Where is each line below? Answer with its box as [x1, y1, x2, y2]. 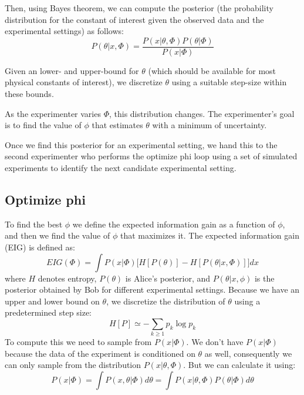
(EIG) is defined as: [5, 240, 75, 253]
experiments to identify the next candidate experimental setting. [5, 162, 237, 173]
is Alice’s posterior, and [125, 272, 211, 284]
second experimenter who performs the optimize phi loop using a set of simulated [5, 150, 298, 162]
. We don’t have [186, 336, 244, 348]
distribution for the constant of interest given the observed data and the [5, 13, 264, 25]
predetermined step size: [5, 306, 92, 319]
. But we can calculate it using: [183, 359, 296, 371]
